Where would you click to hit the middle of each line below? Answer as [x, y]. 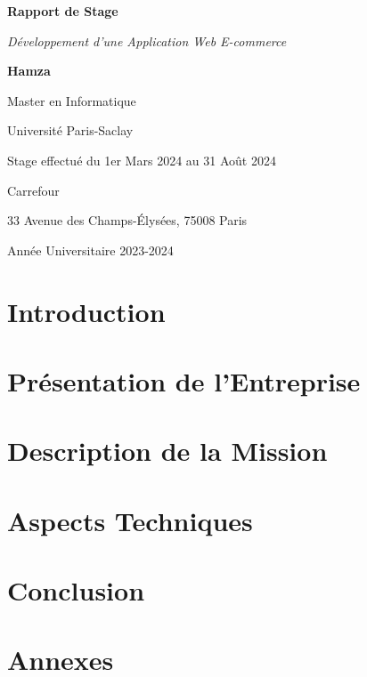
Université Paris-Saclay [70, 130]
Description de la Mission [167, 451]
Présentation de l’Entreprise [184, 380]
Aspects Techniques [130, 520]
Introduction [86, 311]
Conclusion [76, 590]
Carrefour [33, 190]
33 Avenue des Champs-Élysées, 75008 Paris [127, 220]
